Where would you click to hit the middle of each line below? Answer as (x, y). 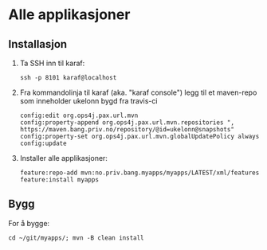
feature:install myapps (59, 180)
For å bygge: (29, 223)
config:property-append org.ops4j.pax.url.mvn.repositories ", (127, 123)
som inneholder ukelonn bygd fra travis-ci (88, 101)
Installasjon (38, 44)
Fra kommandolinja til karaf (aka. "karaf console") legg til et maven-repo (138, 92)
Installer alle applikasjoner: (63, 158)
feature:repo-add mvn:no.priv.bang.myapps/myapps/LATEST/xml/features (139, 173)
